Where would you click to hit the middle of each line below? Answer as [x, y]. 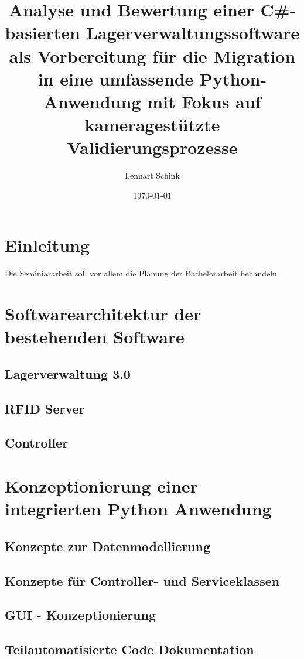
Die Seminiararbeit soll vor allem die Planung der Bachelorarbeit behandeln [141, 273]
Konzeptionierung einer [101, 486]
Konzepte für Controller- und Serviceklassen [142, 580]
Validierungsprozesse [152, 147]
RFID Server [45, 408]
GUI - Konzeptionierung [81, 615]
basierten [42, 33]
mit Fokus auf [204, 101]
